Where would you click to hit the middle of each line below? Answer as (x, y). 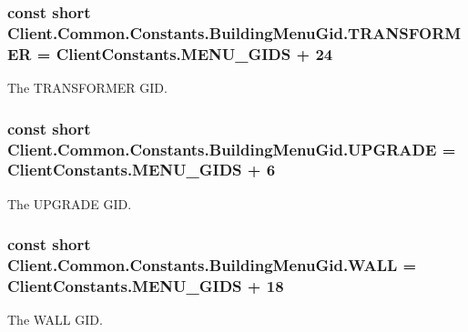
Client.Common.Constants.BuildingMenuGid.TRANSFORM (234, 32)
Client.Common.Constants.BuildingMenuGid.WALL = (212, 265)
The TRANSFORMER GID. (87, 88)
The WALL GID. (55, 320)
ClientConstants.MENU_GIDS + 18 (146, 286)
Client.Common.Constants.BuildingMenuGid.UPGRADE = (232, 149)
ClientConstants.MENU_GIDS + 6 (142, 170)
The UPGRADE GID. (70, 203)
